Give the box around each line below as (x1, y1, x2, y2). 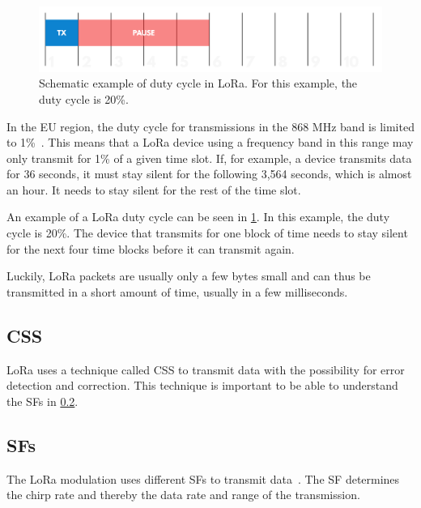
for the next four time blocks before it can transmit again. (6, 240, 295, 257)
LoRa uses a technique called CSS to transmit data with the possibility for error (6, 361, 405, 378)
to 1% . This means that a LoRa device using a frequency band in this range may (6, 134, 414, 151)
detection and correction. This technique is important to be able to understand (6, 377, 398, 394)
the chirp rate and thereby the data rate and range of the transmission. (6, 486, 360, 503)
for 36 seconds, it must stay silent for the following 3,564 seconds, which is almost (6, 165, 412, 182)
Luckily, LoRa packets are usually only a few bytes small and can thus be (6, 267, 371, 284)
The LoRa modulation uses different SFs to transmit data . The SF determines (6, 470, 400, 487)
